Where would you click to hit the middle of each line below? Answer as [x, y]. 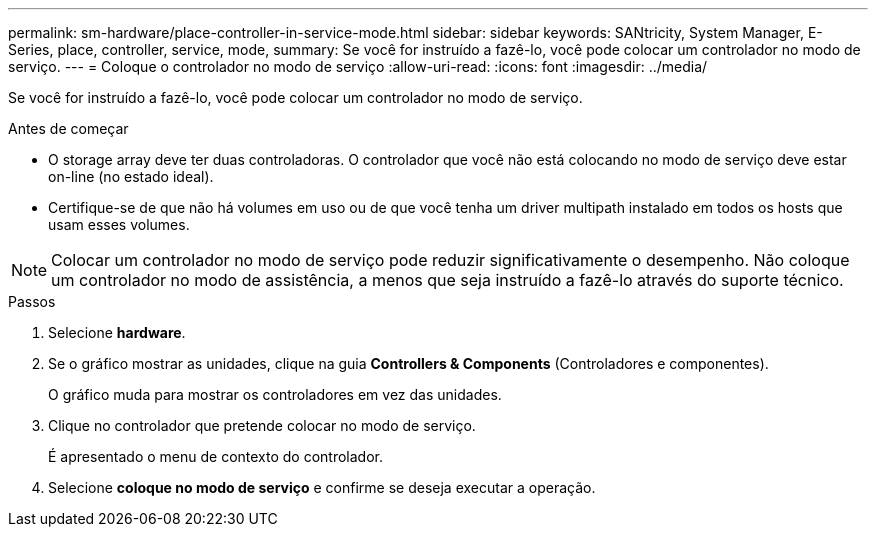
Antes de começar [68, 128]
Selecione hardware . [117, 332]
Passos [32, 301]
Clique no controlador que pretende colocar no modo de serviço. [262, 425]
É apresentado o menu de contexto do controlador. [216, 456]
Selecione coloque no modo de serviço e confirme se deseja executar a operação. [322, 487]
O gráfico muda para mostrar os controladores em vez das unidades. [275, 394]
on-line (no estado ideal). [131, 176]
